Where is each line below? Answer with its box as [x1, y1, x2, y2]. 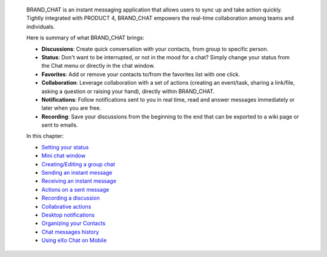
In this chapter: [26, 132, 64, 140]
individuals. [26, 23, 55, 30]
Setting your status [41, 143, 89, 151]
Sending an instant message [41, 169, 113, 177]
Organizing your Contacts [41, 220, 106, 227]
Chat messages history [41, 228, 99, 235]
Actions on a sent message [41, 186, 110, 193]
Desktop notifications [41, 211, 95, 218]
